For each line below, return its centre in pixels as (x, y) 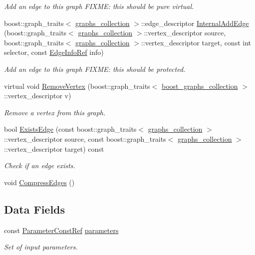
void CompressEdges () (39, 182)
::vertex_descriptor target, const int (196, 42)
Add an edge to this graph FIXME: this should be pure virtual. (99, 6)
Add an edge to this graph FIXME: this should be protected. (95, 69)
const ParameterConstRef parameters (61, 230)
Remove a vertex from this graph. (55, 112)
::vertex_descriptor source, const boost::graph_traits (85, 138)
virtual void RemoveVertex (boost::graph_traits (77, 86)
